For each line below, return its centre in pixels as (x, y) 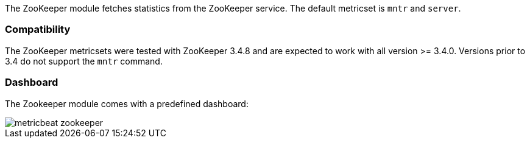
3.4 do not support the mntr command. (84, 61)
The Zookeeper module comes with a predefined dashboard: (127, 103)
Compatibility (38, 30)
